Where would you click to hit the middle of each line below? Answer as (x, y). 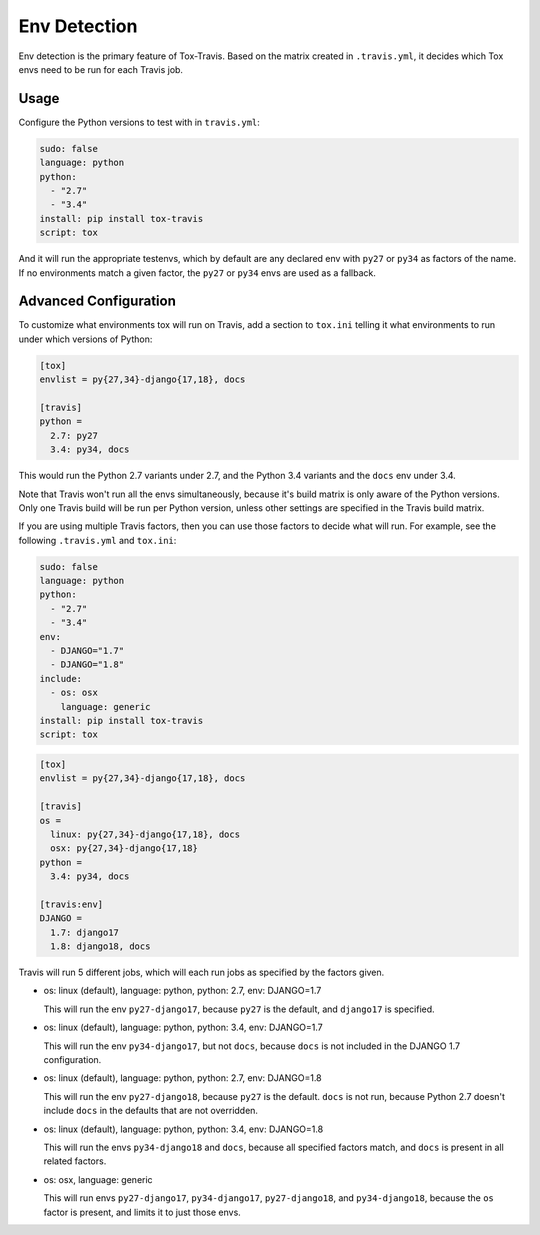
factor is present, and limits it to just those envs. (142, 1212)
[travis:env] (71, 904)
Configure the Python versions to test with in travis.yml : (139, 122)
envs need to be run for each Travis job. (101, 69)
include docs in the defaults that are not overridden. (151, 1111)
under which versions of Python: (85, 339)
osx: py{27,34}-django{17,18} (124, 848)
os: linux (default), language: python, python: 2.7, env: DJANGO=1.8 (182, 1078)
